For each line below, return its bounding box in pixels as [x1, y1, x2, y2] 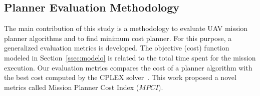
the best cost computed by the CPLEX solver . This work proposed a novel [4, 72, 236, 82]
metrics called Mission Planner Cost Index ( [4, 81, 139, 92]
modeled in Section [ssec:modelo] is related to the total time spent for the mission [4, 52, 256, 62]
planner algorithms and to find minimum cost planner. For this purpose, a [4, 32, 232, 43]
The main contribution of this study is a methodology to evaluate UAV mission [4, 23, 248, 33]
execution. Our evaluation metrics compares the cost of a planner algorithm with [4, 62, 252, 72]
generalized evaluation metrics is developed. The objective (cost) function [4, 42, 229, 53]
